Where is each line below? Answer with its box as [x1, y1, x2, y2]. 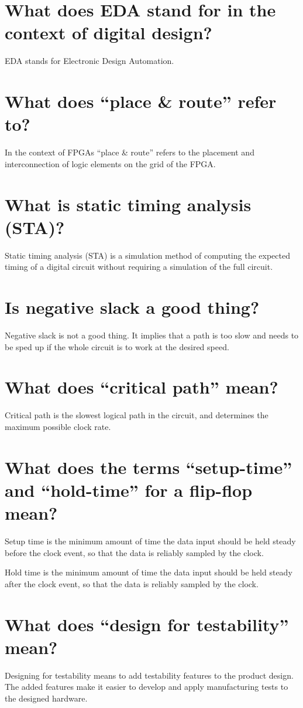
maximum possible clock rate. [5, 420, 111, 432]
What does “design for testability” [5, 612, 289, 636]
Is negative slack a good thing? [5, 295, 260, 319]
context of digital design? [5, 21, 212, 45]
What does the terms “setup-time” [5, 455, 292, 479]
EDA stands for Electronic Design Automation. [5, 55, 174, 67]
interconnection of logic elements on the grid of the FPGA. [5, 157, 216, 170]
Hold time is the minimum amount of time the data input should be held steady [5, 566, 292, 578]
